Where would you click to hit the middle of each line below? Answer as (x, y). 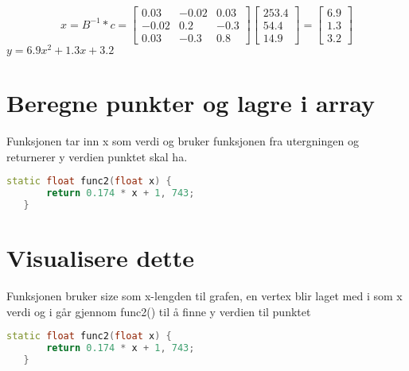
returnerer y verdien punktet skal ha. (97, 156)
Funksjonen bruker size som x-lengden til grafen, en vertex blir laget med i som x (204, 296)
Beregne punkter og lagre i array (191, 103)
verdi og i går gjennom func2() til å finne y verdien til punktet (159, 311)
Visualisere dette (101, 258)
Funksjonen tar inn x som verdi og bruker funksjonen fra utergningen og (183, 141)
